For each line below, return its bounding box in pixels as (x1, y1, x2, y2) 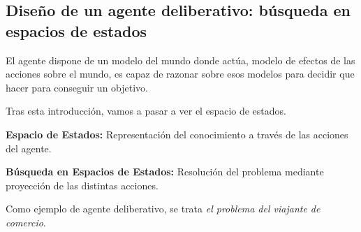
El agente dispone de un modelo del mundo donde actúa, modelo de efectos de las (6, 52, 355, 67)
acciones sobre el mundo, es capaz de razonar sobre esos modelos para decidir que (6, 66, 355, 81)
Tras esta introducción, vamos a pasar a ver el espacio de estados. (6, 103, 286, 118)
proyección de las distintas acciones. (6, 177, 159, 192)
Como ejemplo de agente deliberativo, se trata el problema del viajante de (6, 201, 321, 216)
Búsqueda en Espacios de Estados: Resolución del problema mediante (6, 164, 324, 179)
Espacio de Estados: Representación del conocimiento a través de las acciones (6, 126, 348, 141)
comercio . (6, 215, 46, 229)
